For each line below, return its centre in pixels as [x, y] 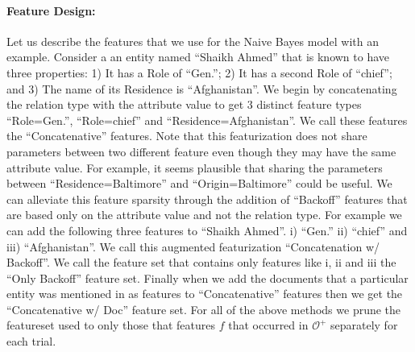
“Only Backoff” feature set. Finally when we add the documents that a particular [207, 277]
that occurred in [268, 325]
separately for [364, 325]
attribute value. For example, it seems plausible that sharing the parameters [195, 167]
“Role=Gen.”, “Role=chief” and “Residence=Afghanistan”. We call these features [207, 120]
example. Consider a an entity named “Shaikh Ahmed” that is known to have [198, 57]
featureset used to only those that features [111, 325]
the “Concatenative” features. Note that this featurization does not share [187, 136]
